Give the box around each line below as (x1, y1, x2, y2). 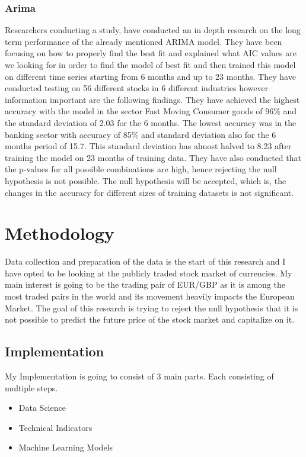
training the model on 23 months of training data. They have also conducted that (5, 151, 301, 163)
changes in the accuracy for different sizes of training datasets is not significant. (5, 186, 294, 198)
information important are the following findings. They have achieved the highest (5, 93, 300, 105)
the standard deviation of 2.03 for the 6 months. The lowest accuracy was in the (5, 116, 297, 128)
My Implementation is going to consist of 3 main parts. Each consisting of (5, 370, 274, 382)
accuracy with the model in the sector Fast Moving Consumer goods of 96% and (5, 105, 297, 117)
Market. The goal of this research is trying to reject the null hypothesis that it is (5, 301, 298, 314)
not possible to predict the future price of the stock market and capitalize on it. (5, 313, 295, 326)
